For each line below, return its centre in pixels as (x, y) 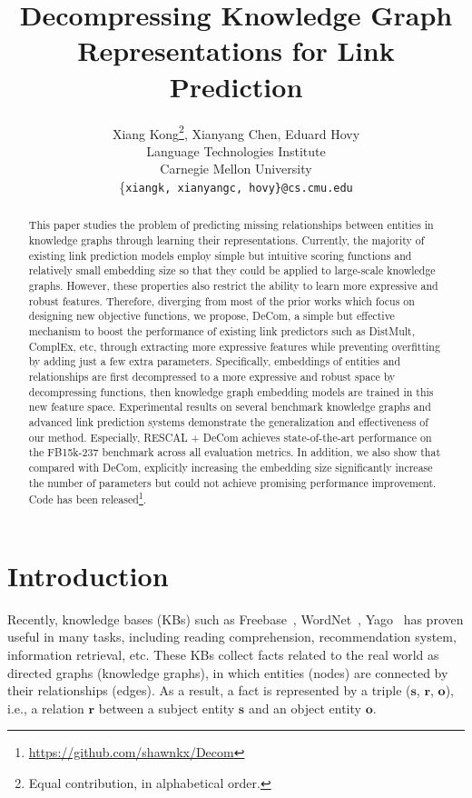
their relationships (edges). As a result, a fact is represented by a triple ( (209, 690)
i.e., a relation (46, 708)
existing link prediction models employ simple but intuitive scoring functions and (220, 255)
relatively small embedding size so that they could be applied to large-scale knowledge (232, 270)
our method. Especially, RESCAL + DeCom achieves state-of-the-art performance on (230, 437)
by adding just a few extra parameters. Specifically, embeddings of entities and (215, 361)
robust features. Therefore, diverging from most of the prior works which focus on (221, 300)
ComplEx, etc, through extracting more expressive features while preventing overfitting (234, 346)
